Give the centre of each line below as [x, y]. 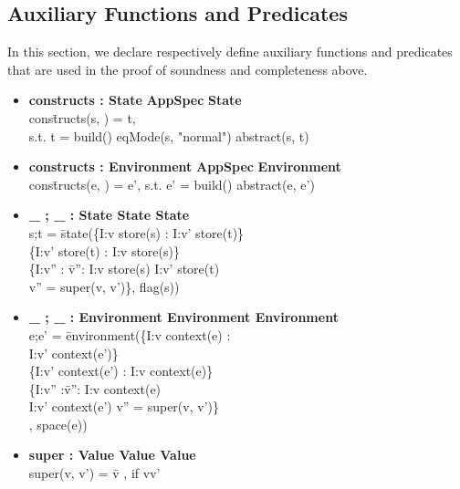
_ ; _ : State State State [109, 215]
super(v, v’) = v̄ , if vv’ [94, 473]
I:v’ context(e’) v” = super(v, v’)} [124, 406]
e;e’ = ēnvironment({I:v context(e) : [130, 334]
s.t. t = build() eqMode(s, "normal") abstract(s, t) [169, 135]
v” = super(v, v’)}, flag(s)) [104, 286]
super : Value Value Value [112, 455]
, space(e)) [58, 424]
